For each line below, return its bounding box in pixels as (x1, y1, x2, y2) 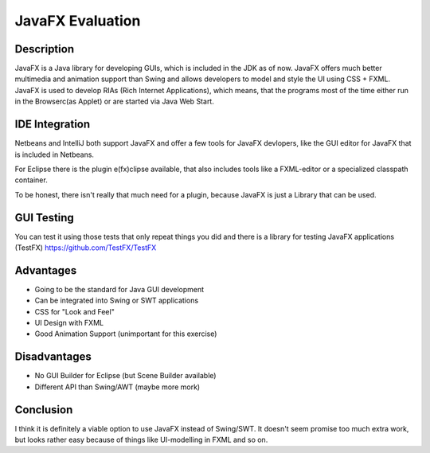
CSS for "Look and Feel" (34, 307, 115, 316)
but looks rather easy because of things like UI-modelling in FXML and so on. (14, 435, 268, 445)
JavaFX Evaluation (14, 12, 141, 29)
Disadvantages (14, 350, 92, 364)
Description (14, 42, 75, 56)
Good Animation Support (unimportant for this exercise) (34, 329, 217, 338)
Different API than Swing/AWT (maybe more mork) (34, 382, 201, 392)
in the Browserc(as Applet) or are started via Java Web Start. (14, 96, 214, 107)
